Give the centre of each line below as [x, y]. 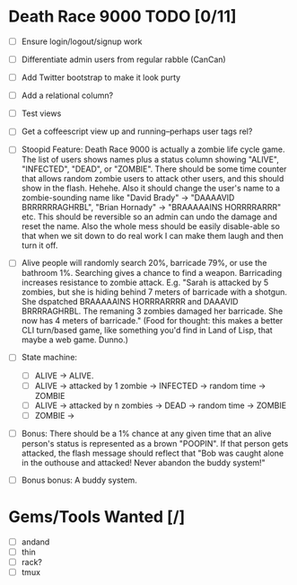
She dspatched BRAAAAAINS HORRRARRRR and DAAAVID [130, 302]
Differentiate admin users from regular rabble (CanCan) [123, 59]
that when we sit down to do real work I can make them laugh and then [153, 236]
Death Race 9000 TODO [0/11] [122, 17]
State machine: [49, 358]
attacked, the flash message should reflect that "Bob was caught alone [153, 453]
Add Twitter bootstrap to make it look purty [101, 77]
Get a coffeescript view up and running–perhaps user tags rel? [137, 131]
